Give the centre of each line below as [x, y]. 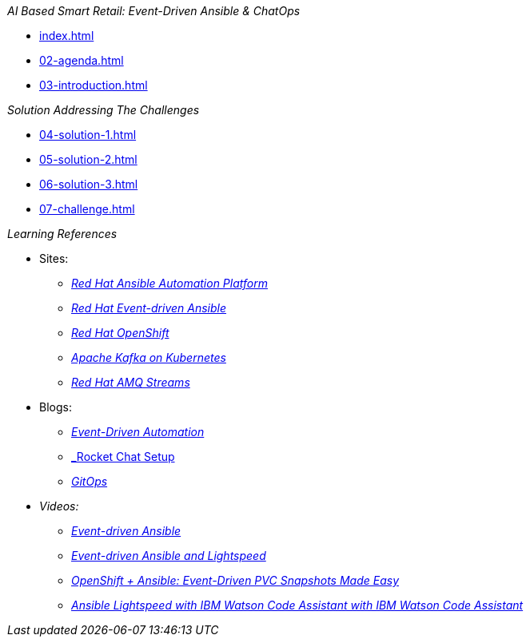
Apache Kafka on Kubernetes [149, 357]
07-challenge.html [87, 209]
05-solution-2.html [88, 159]
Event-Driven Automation [138, 432]
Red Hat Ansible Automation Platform [170, 283]
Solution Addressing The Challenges [104, 110]
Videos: [59, 506]
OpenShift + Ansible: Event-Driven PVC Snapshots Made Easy [235, 580]
